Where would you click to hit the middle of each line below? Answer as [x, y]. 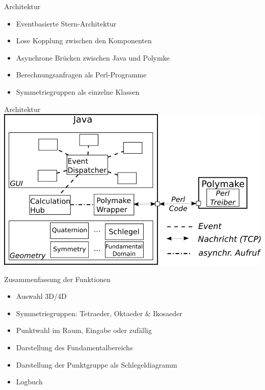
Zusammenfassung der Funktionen [57, 279]
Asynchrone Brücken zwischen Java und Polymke [93, 57]
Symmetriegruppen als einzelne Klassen [78, 91]
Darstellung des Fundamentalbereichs [74, 347]
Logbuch [29, 382]
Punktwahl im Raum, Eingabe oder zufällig [84, 330]
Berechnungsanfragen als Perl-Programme [81, 75]
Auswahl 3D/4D [41, 296]
